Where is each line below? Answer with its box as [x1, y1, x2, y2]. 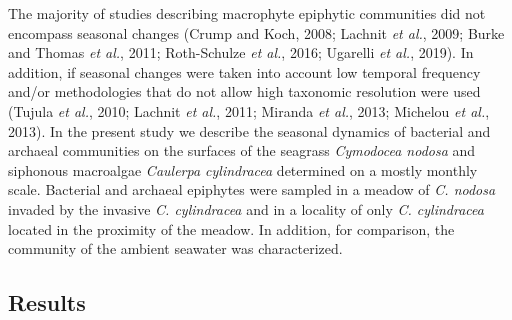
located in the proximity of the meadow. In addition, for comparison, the [8, 218, 455, 239]
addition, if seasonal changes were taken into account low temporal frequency [8, 61, 481, 82]
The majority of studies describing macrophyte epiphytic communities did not [8, 3, 486, 23]
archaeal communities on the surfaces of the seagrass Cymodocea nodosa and [8, 140, 476, 161]
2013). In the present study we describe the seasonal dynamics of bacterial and [8, 120, 491, 141]
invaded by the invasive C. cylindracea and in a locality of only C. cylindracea [8, 198, 484, 219]
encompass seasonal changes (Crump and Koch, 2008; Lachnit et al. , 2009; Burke [8, 22, 505, 43]
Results [8, 287, 86, 318]
